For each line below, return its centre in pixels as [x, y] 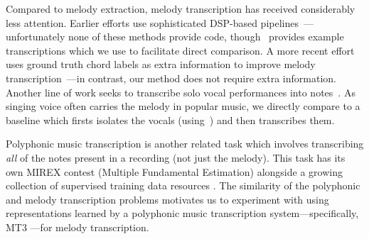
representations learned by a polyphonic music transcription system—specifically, [182, 213]
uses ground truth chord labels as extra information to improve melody [161, 64]
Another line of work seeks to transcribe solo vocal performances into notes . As [181, 92]
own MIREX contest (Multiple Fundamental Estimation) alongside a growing [174, 171]
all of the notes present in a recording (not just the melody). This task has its [176, 157]
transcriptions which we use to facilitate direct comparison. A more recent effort [180, 50]
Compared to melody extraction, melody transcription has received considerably [181, 9]
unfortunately [36, 37]
